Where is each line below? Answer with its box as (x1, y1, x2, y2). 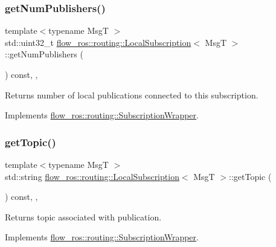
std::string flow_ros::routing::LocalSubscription (5, 170, 179, 182)
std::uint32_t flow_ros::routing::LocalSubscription (5, 36, 191, 48)
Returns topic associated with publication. (5, 210, 162, 223)
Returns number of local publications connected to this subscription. (5, 88, 258, 101)
